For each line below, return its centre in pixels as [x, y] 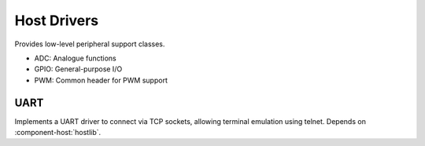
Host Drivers [57, 20]
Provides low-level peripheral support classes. [90, 44]
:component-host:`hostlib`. [58, 133]
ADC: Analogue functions [76, 58]
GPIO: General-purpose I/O [78, 69]
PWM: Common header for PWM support [101, 80]
